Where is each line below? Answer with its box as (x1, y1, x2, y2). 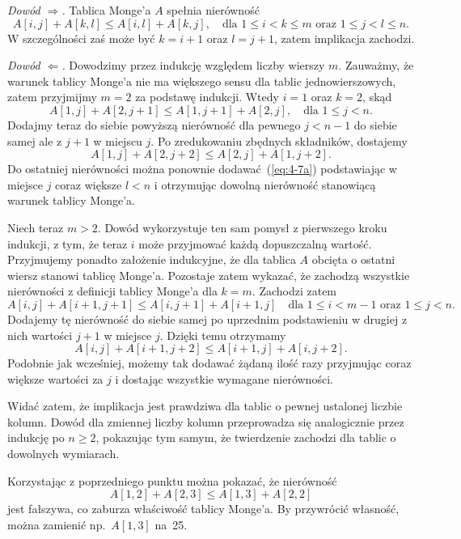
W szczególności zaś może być (7, 29, 155, 46)
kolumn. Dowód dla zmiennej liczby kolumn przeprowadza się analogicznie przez (7, 413, 404, 430)
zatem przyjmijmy (7, 88, 97, 105)
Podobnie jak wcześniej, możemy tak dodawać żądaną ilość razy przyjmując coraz (7, 354, 412, 371)
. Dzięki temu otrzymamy (159, 326, 286, 343)
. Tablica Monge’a (61, 2, 151, 18)
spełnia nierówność (167, 2, 260, 18)
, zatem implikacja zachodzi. (273, 29, 415, 46)
